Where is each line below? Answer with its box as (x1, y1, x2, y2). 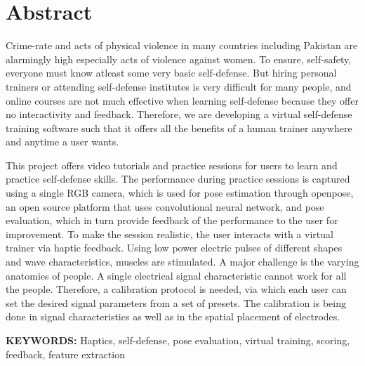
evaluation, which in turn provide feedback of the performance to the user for (6, 213, 338, 228)
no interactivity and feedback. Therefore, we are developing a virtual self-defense (6, 107, 352, 122)
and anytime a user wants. (6, 134, 119, 149)
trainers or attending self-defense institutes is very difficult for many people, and (6, 79, 352, 93)
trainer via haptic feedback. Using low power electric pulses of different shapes (6, 240, 343, 255)
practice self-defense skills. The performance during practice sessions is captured (6, 171, 350, 186)
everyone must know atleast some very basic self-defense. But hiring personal (6, 65, 337, 80)
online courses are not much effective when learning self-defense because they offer (6, 93, 359, 107)
